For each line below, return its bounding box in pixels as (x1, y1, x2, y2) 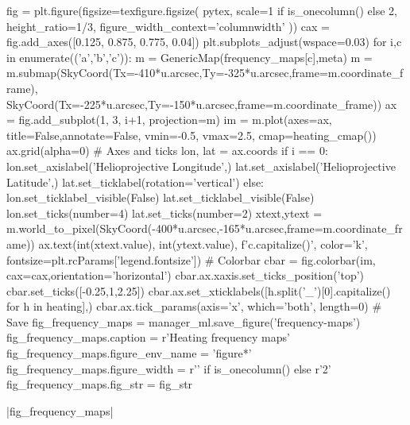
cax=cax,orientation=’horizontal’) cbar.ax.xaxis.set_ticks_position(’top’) (6, 267, 365, 284)
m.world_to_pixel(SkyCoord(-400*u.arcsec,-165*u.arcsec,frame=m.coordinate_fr (6, 220, 403, 237)
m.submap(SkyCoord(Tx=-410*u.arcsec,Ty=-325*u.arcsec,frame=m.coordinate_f (6, 64, 404, 81)
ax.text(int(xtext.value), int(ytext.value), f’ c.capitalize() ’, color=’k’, (38, 235, 368, 252)
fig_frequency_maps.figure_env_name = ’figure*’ (6, 345, 252, 361)
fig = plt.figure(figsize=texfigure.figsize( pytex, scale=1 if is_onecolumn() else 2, (6, 2, 398, 18)
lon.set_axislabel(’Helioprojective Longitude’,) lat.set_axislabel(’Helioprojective (6, 157, 396, 174)
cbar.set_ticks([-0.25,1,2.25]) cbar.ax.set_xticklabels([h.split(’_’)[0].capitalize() (6, 282, 391, 299)
